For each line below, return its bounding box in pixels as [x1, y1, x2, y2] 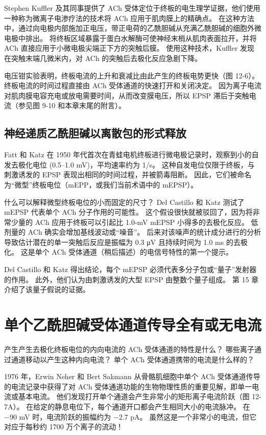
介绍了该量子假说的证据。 [4, 284, 90, 295]
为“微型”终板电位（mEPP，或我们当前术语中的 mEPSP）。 [4, 179, 198, 190]
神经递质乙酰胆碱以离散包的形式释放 [4, 125, 186, 141]
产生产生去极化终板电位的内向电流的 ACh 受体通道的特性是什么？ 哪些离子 [4, 343, 254, 354]
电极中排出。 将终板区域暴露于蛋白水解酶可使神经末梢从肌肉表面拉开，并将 [4, 32, 257, 43]
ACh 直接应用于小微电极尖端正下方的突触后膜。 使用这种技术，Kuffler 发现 [4, 43, 255, 53]
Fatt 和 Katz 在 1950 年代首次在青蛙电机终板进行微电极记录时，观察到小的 [4, 149, 252, 160]
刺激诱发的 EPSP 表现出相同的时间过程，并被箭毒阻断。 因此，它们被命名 [4, 169, 252, 180]
